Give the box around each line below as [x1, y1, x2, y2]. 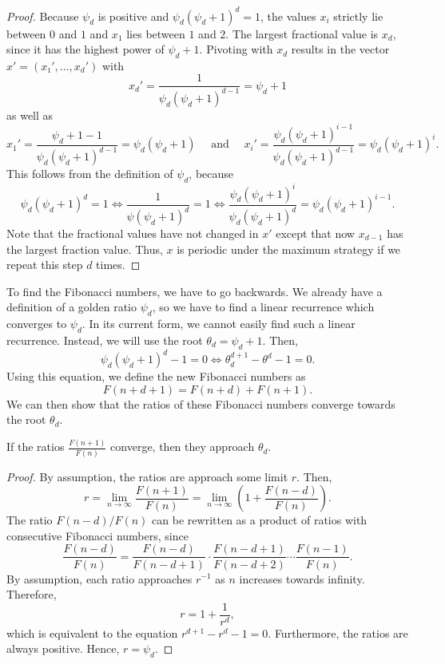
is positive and [97, 7, 169, 24]
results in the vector [291, 41, 390, 57]
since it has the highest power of [6, 41, 165, 57]
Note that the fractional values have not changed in [6, 225, 259, 242]
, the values [260, 7, 316, 24]
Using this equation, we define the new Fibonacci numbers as [6, 368, 306, 385]
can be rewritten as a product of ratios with [152, 512, 368, 528]
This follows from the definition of [6, 165, 173, 182]
